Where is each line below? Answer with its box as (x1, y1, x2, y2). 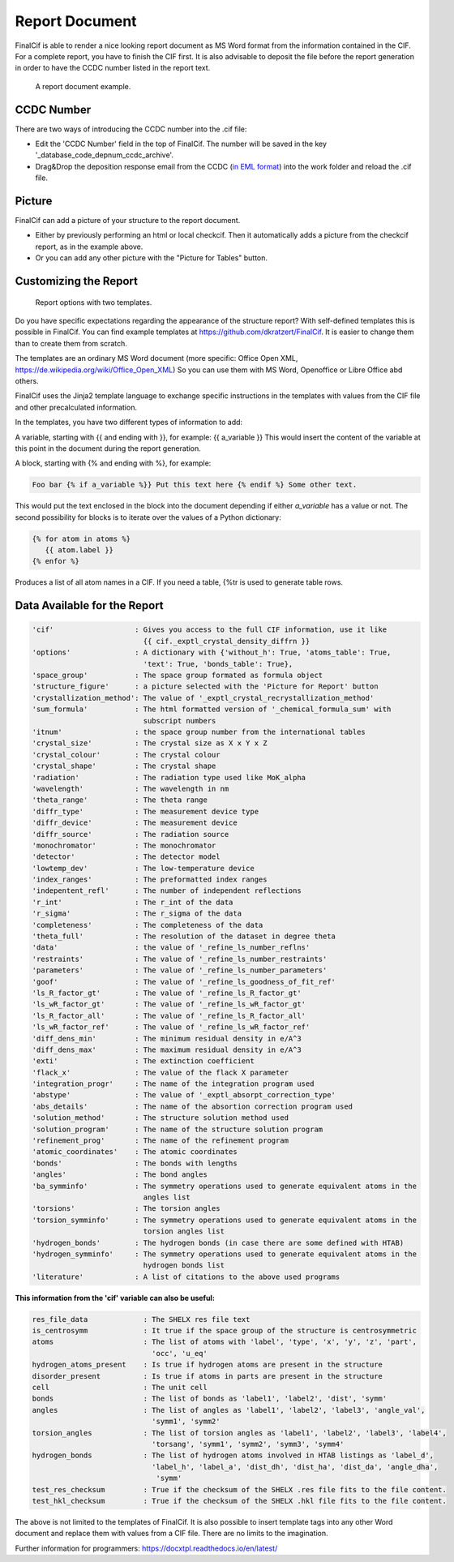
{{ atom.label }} (45, 546, 113, 555)
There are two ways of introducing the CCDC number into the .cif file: (15, 124, 247, 134)
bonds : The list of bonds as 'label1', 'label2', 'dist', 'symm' (32, 1394, 388, 1403)
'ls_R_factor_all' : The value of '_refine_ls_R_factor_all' (32, 1011, 306, 1020)
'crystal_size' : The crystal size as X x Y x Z (32, 739, 268, 748)
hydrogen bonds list (143, 1261, 225, 1270)
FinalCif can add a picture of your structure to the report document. (15, 216, 241, 225)
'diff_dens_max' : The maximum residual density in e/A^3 (32, 1045, 302, 1054)
